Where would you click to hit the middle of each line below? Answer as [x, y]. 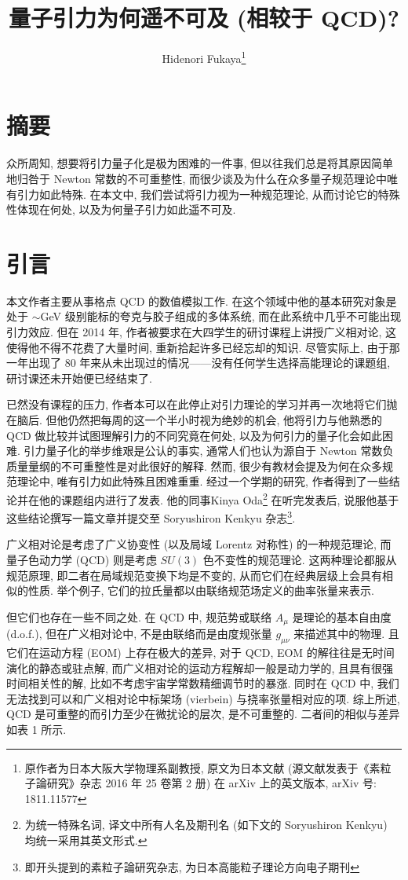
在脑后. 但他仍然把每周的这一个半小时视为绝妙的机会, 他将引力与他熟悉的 [195, 419]
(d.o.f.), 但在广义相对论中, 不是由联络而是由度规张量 [139, 634]
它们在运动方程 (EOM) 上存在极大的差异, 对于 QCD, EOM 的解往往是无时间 [200, 653]
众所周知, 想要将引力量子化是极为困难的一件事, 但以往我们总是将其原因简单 [200, 163]
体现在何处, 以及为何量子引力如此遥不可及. [126, 209]
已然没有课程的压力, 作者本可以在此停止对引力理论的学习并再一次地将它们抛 [202, 404]
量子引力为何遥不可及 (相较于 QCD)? [204, 18]
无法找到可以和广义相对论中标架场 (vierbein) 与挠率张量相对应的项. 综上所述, [203, 698]
